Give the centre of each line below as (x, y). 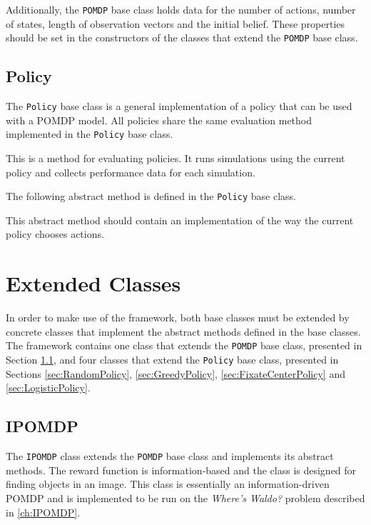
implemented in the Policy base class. (90, 134)
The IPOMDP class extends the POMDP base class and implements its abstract (170, 456)
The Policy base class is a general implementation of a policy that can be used (179, 106)
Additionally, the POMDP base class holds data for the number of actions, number (181, 9)
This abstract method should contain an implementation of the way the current (180, 220)
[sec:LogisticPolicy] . (48, 387)
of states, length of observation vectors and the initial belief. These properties (176, 23)
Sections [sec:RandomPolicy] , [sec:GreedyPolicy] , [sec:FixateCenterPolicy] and (176, 373)
